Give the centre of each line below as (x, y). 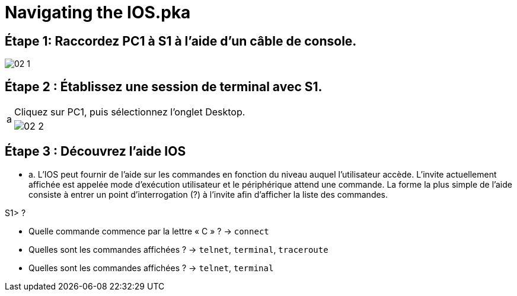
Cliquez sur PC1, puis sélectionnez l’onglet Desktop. (130, 112)
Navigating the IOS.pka (98, 12)
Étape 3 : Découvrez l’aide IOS (95, 152)
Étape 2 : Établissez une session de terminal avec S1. (164, 86)
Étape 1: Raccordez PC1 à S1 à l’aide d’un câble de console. (181, 41)
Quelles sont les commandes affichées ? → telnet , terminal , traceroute (178, 249)
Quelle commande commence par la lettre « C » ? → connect (149, 231)
